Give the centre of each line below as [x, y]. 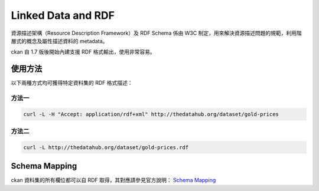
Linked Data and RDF [63, 15]
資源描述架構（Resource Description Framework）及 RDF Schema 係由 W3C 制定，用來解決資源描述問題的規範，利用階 [156, 33]
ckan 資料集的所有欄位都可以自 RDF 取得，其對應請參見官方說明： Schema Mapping [113, 180]
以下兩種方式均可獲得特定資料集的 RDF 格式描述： [72, 83]
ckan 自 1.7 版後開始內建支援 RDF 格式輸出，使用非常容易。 [83, 52]
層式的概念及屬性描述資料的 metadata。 [59, 41]
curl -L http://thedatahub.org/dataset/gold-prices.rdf [106, 147]
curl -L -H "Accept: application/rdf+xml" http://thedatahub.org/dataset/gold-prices [151, 114]
